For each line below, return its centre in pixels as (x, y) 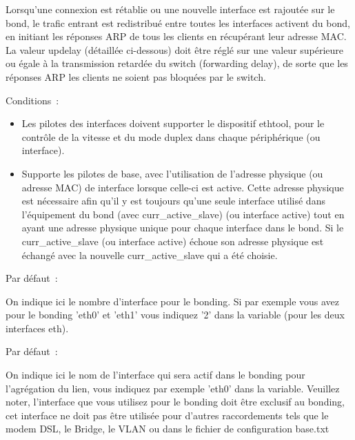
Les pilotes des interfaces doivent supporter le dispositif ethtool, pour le (173, 123)
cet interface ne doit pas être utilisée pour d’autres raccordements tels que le (167, 415)
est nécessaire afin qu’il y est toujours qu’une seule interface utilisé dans (173, 201)
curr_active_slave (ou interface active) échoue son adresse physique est (173, 241)
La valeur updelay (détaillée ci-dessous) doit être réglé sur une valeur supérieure (175, 49)
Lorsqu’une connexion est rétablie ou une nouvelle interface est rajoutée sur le (170, 9)
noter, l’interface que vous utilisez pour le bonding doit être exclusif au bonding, (175, 402)
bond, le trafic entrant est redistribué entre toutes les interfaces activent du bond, (178, 22)
